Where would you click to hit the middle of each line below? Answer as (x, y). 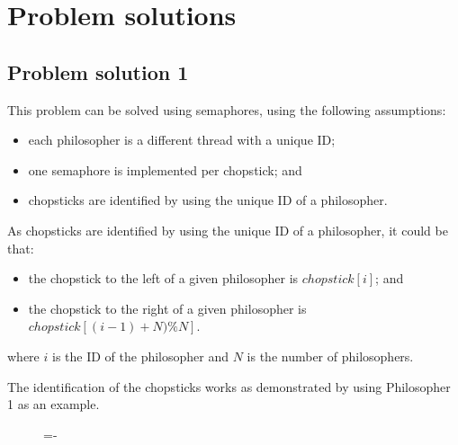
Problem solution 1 (98, 71)
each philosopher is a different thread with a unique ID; (182, 140)
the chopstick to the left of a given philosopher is (163, 278)
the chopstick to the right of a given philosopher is (167, 308)
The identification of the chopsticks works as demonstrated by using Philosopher (229, 386)
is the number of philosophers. (330, 356)
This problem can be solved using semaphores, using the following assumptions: (227, 109)
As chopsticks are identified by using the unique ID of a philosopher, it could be (228, 230)
